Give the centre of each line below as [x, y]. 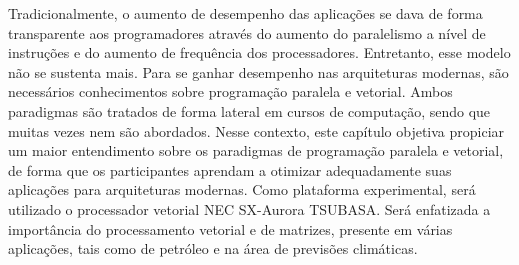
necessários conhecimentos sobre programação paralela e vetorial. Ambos [230, 91]
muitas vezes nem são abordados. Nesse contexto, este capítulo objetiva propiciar [256, 130]
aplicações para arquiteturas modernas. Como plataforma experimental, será [242, 189]
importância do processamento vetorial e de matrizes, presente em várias [230, 228]
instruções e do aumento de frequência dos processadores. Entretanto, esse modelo [259, 52]
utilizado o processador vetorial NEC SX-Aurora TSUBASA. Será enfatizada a [249, 208]
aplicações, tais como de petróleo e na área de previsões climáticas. [213, 248]
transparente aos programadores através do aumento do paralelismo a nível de [247, 32]
